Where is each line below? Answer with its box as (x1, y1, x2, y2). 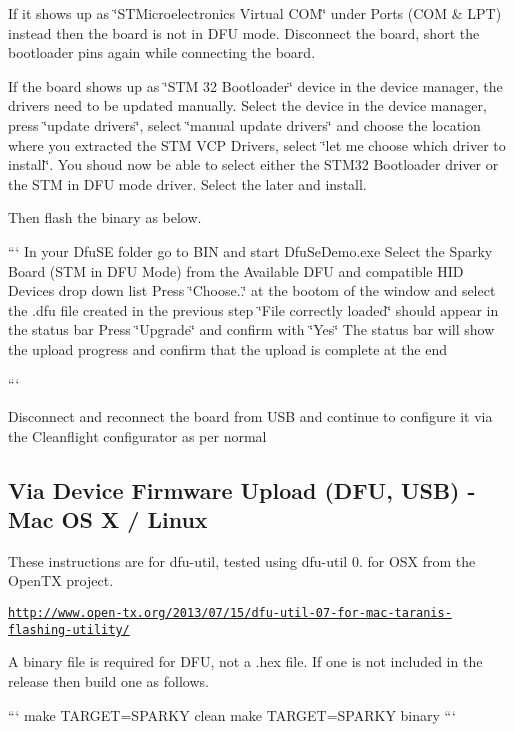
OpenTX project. (8, 570, 114, 591)
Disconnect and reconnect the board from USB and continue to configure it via (8, 406, 493, 427)
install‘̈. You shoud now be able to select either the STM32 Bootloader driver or (8, 154, 499, 175)
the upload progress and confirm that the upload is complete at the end (8, 338, 448, 359)
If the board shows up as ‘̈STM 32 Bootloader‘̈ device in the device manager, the (8, 75, 503, 96)
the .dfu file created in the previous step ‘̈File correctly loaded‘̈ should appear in (8, 299, 499, 320)
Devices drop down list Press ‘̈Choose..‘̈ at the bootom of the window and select (8, 280, 496, 301)
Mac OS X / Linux (8, 504, 208, 535)
